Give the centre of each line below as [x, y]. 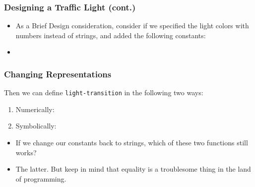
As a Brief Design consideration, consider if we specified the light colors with [132, 26]
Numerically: [35, 109]
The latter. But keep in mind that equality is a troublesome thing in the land [133, 169]
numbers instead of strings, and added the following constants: [111, 35]
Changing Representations [58, 74]
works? [26, 152]
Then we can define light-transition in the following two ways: [104, 93]
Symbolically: [36, 126]
